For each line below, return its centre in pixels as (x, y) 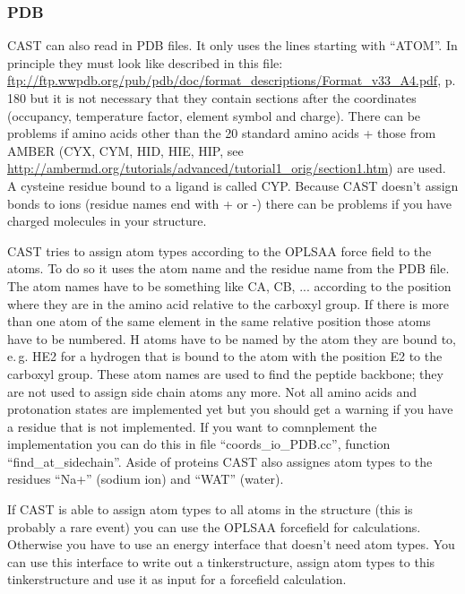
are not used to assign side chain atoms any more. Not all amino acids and (212, 391)
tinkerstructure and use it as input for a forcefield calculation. (177, 579)
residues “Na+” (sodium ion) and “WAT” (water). (146, 479)
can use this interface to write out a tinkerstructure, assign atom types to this (221, 561)
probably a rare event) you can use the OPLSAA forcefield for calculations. (214, 526)
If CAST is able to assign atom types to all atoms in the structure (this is (210, 509)
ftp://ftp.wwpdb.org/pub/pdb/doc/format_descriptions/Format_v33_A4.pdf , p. (232, 80)
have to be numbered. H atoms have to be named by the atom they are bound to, (232, 338)
